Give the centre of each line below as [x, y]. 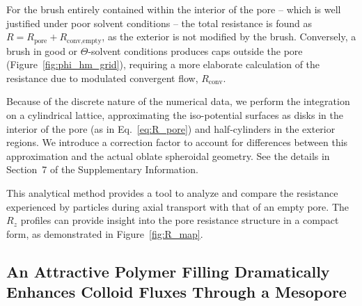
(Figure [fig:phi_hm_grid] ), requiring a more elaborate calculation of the [163, 64]
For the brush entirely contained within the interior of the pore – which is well [174, 9]
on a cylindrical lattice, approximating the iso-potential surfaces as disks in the [175, 115]
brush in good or [42, 50]
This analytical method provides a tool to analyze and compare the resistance [172, 192]
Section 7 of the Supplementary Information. [102, 169]
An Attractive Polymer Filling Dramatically [168, 271]
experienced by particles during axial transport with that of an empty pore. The [178, 206]
